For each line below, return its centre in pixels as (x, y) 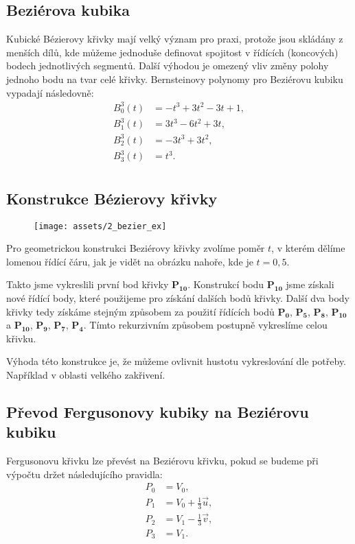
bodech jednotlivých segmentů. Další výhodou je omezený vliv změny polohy (168, 66)
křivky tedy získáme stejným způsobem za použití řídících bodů (140, 311)
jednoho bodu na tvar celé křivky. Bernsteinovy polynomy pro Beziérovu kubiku (175, 79)
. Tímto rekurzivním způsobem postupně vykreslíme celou (205, 325)
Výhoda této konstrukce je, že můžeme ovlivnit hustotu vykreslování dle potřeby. (176, 361)
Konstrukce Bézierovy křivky (112, 198)
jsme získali (310, 284)
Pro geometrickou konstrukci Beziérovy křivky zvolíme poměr (136, 248)
